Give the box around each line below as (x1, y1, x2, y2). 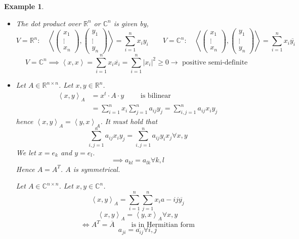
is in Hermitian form (131, 221, 195, 229)
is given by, (113, 18, 149, 28)
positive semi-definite (182, 58, 248, 66)
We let (16, 147, 36, 157)
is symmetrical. (73, 163, 120, 174)
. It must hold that (100, 115, 157, 126)
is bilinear (140, 92, 171, 99)
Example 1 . (4, 1, 44, 11)
